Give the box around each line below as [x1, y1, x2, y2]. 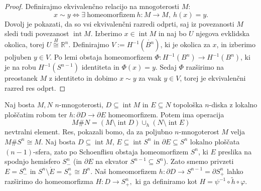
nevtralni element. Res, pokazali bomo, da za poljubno [5, 126, 173, 137]
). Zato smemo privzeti [163, 156, 234, 166]
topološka [173, 99, 203, 110]
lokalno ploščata [190, 136, 240, 146]
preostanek [5, 73, 38, 83]
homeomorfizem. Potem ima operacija [108, 109, 224, 119]
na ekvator [95, 156, 128, 166]
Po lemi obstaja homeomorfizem [54, 52, 153, 62]
